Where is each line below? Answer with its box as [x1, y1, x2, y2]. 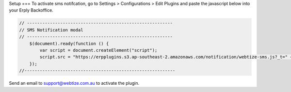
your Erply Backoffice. [9, 7, 53, 13]
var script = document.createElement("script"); [39, 47, 158, 53]
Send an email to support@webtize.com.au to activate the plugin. [9, 80, 140, 86]
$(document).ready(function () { [29, 41, 109, 46]
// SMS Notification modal [19, 27, 83, 32]
